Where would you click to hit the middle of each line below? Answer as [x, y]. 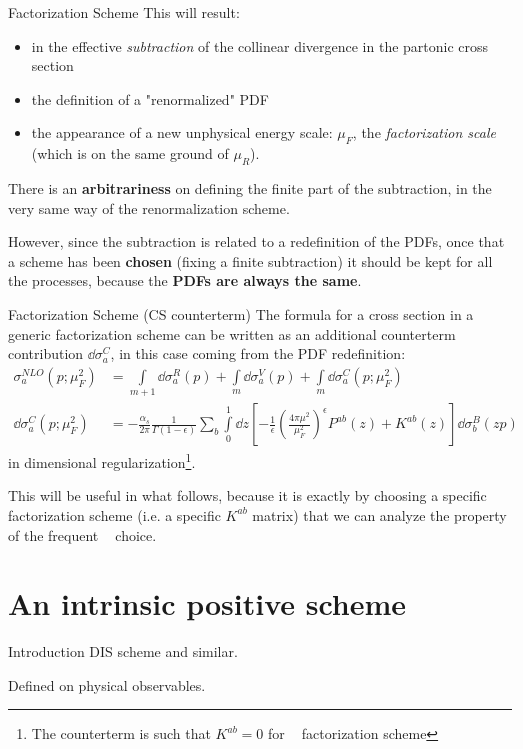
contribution [46, 353]
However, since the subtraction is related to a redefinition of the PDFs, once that [256, 241]
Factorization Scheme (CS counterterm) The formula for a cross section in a [241, 313]
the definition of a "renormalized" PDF [150, 98]
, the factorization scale [424, 132]
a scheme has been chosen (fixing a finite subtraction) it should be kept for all [250, 260]
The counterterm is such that [121, 733]
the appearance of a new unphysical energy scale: [182, 132]
